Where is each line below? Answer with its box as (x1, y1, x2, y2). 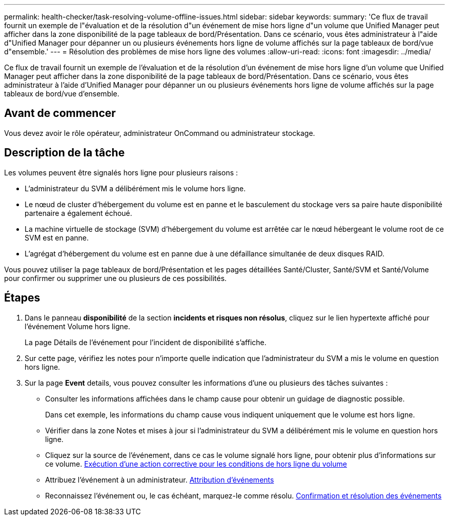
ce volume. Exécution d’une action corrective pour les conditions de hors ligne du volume (45, 459, 347, 468)
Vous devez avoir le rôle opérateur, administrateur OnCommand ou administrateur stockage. (4, 128, 315, 137)
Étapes (4, 291, 40, 305)
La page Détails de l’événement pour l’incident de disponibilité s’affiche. (25, 337, 267, 347)
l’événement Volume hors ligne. (25, 322, 130, 331)
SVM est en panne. (25, 233, 89, 242)
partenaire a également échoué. (25, 208, 132, 217)
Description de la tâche (4, 146, 125, 159)
